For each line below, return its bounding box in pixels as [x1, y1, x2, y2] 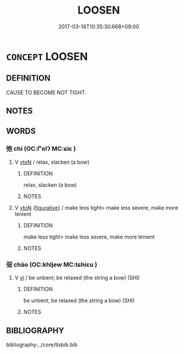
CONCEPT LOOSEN [6, 49, 88, 63]
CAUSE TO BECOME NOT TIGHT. [6, 89, 86, 96]
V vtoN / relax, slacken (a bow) [14, 158, 90, 166]
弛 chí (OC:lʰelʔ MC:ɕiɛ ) [6, 145, 76, 153]
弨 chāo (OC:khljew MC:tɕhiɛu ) [6, 260, 98, 269]
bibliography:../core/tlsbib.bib [6, 341, 78, 348]
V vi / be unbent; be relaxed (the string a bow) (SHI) [14, 274, 140, 282]
